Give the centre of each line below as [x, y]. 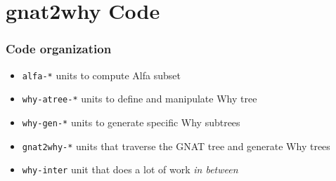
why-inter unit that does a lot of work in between [130, 169]
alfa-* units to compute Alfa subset [101, 75]
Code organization [59, 49]
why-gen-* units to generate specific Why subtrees [131, 122]
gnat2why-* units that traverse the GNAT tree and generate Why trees [176, 146]
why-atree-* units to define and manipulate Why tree [140, 99]
